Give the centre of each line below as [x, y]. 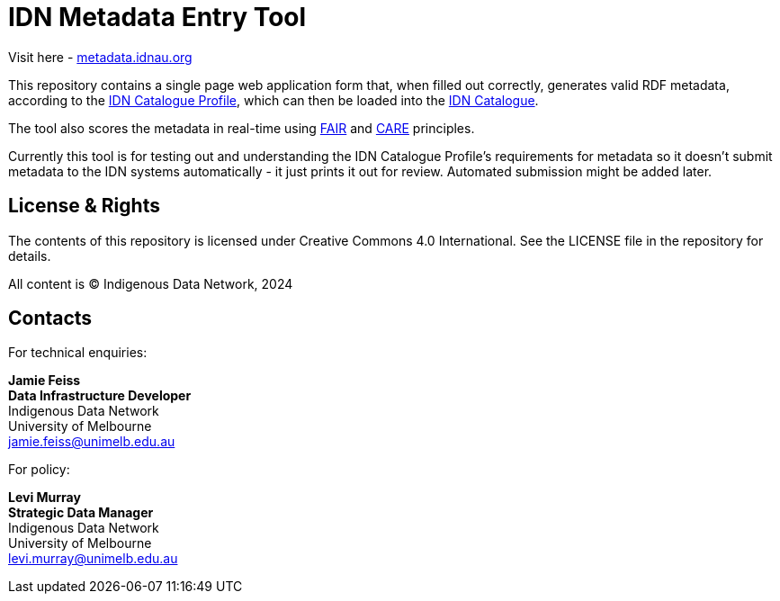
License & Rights [84, 206]
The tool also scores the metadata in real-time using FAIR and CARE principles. [242, 128]
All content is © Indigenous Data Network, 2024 [151, 283]
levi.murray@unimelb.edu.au [93, 559]
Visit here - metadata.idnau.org [100, 57]
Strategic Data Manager [81, 513]
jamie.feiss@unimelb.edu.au [92, 442]
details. [30, 256]
